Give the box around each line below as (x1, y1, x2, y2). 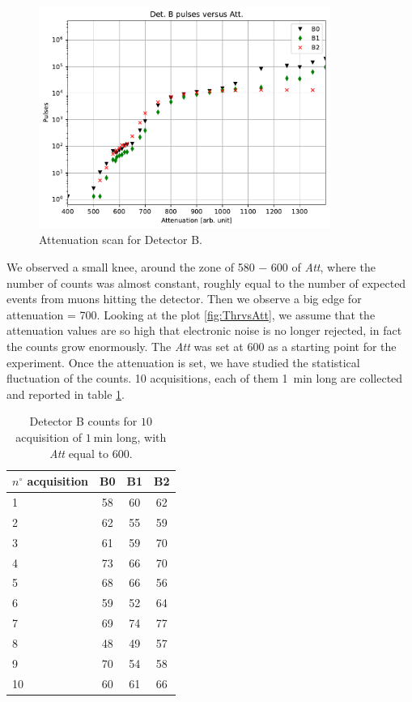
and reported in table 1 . (6, 385, 125, 402)
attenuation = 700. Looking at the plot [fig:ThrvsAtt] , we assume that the (6, 306, 376, 323)
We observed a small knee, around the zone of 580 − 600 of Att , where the (6, 259, 376, 276)
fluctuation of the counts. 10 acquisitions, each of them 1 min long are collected (6, 370, 403, 387)
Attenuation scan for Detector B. (39, 231, 202, 248)
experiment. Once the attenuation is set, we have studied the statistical (6, 353, 360, 370)
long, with (116, 428, 167, 445)
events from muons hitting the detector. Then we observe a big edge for (6, 290, 362, 307)
